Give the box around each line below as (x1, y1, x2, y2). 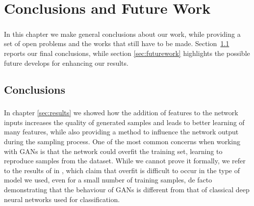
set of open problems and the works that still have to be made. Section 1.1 (4, 38, 229, 49)
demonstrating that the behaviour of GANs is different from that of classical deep (4, 184, 250, 195)
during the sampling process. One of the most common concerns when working (4, 136, 240, 147)
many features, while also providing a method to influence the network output (4, 127, 239, 137)
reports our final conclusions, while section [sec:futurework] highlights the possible (4, 48, 250, 58)
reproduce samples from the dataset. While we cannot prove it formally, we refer (4, 155, 246, 166)
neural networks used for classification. (4, 194, 120, 204)
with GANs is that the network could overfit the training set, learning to (4, 146, 223, 156)
